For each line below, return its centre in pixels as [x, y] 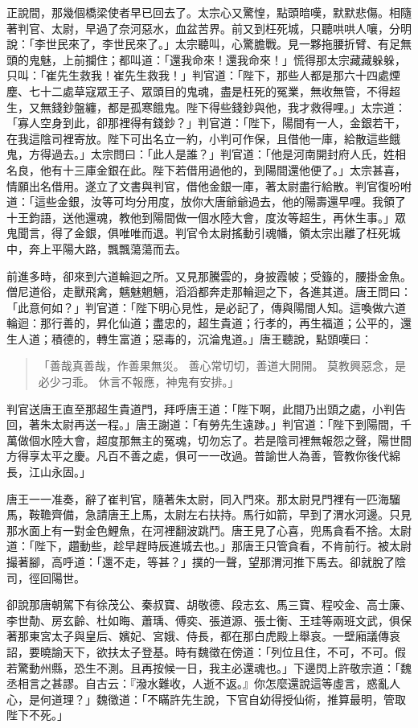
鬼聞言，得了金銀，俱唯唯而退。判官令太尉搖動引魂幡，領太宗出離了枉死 [198, 233]
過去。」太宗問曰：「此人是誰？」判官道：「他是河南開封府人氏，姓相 [228, 154]
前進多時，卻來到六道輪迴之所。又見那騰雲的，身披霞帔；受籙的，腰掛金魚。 [209, 276]
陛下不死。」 [37, 715]
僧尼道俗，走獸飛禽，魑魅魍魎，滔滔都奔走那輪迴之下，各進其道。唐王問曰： [209, 292]
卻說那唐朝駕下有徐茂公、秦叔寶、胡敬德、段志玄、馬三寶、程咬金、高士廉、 [209, 605]
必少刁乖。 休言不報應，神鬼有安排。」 [139, 382]
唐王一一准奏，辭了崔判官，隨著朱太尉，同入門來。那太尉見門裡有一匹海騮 [203, 498]
